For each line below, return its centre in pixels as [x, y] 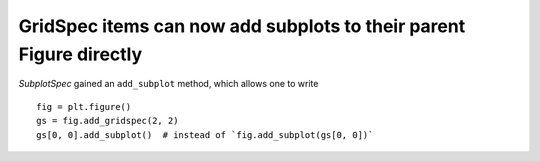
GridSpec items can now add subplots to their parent [242, 26]
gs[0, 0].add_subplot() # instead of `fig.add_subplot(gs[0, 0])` [205, 134]
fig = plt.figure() [84, 106]
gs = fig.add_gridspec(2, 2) [107, 121]
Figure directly [80, 54]
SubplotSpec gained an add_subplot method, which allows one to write [168, 84]
